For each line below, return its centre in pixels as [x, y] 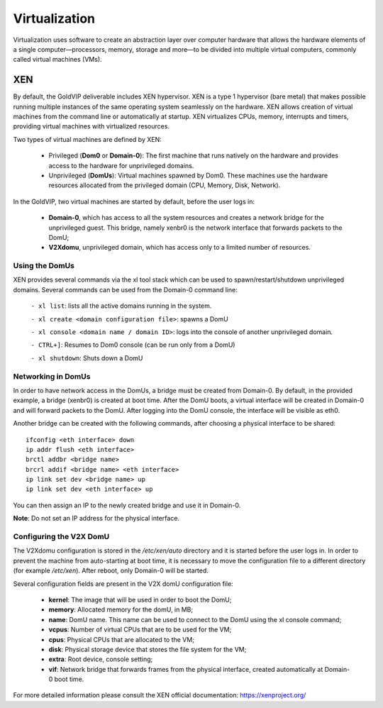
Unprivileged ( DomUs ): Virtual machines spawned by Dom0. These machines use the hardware [188, 175]
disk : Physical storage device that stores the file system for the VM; [148, 649]
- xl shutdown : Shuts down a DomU [87, 358]
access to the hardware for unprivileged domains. [121, 165]
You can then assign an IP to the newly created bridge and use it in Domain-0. [127, 505]
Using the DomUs [44, 266]
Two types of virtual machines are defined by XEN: [88, 139]
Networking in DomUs [52, 376]
